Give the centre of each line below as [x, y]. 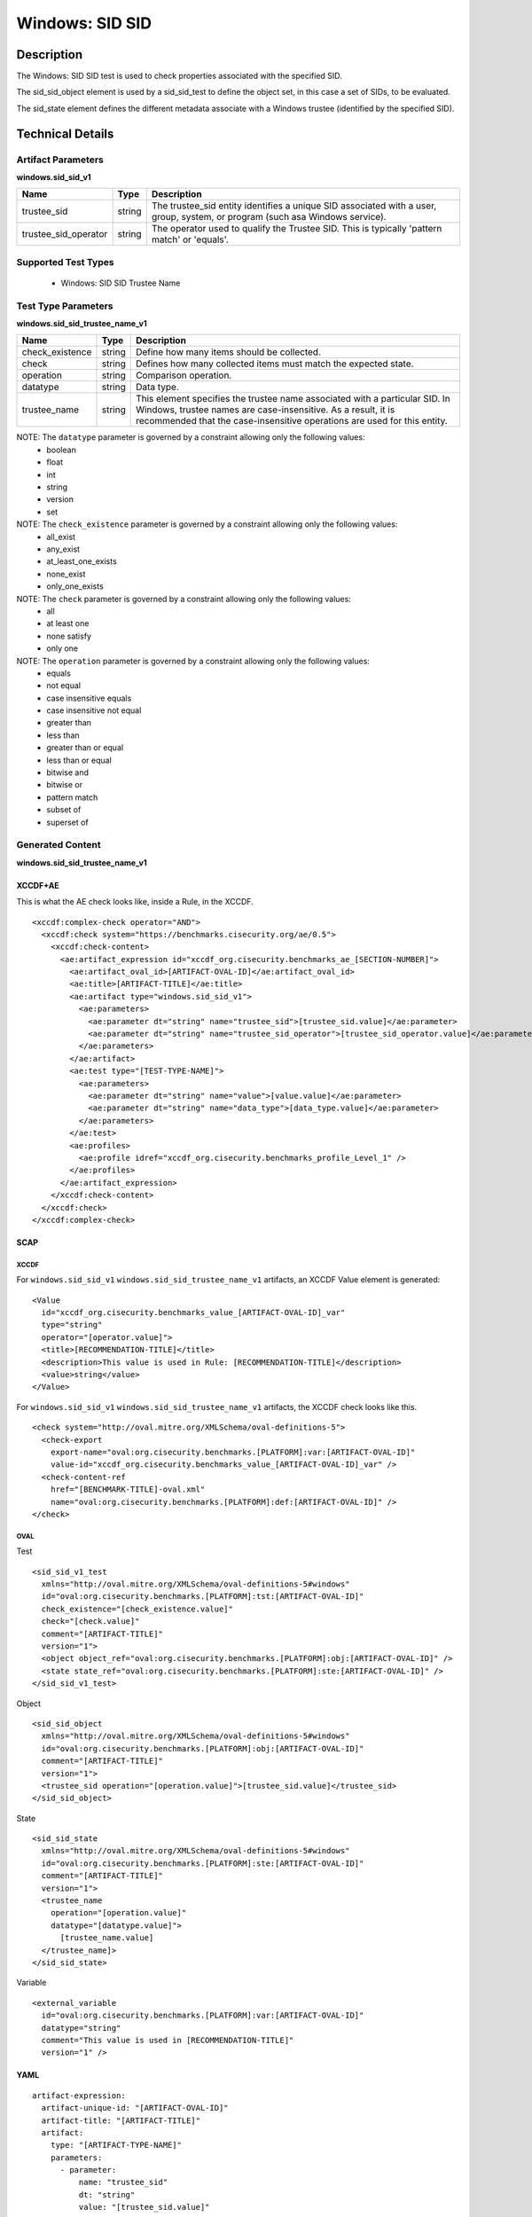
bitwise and [67, 772]
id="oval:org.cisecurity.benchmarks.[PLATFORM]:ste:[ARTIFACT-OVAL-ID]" [203, 1863]
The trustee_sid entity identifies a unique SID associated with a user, [294, 206]
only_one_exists [75, 586]
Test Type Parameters [65, 306]
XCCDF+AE [38, 885]
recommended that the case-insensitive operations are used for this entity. [292, 421]
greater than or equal [85, 748]
